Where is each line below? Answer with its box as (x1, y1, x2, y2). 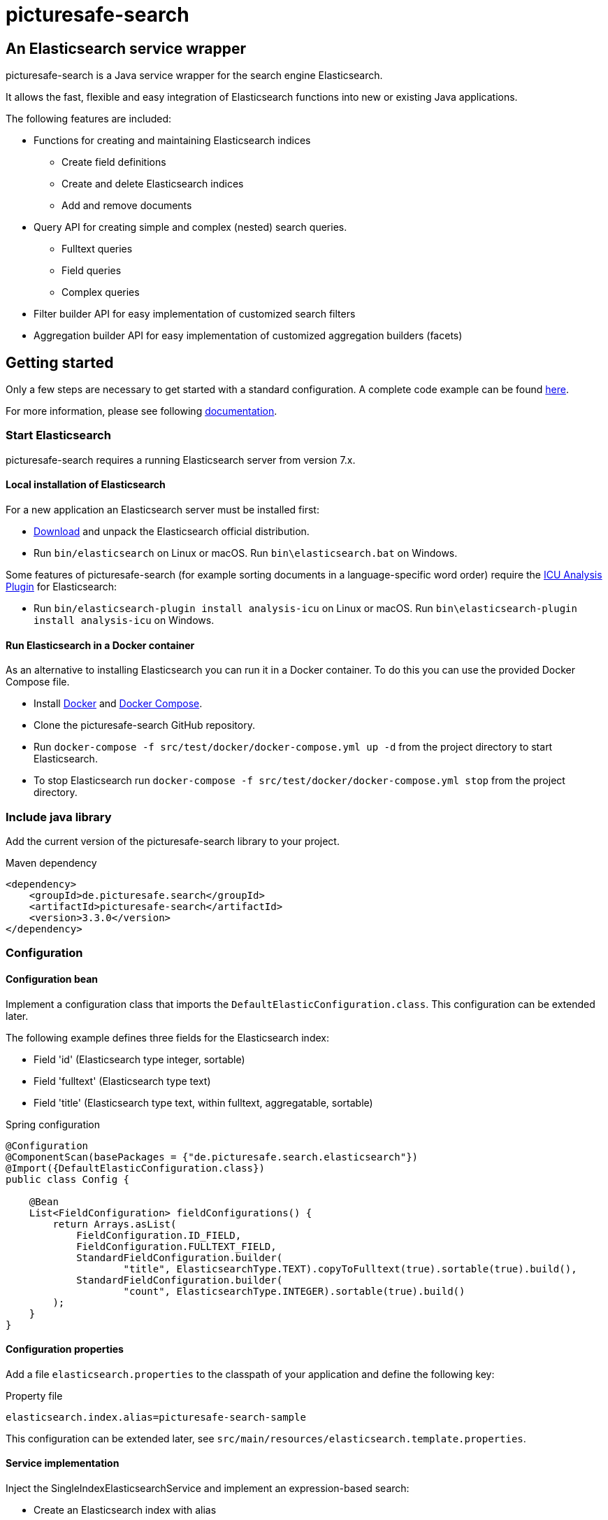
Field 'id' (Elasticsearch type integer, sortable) (34, 1053, 245, 1065)
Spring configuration (6, 1118, 101, 1130)
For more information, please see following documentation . (6, 405, 277, 418)
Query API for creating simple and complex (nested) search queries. (34, 221, 347, 234)
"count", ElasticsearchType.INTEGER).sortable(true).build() (123, 1285, 465, 1297)
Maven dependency (6, 856, 97, 869)
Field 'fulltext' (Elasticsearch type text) (34, 1074, 211, 1087)
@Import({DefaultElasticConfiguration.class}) (6, 1162, 265, 1174)
